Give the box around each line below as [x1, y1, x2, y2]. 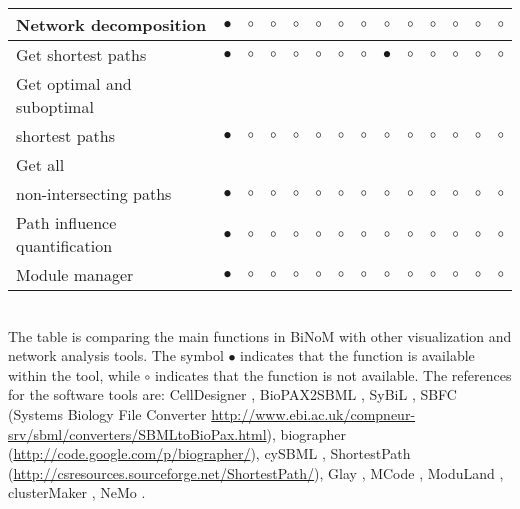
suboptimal [16, 95, 94, 118]
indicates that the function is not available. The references [154, 364, 512, 385]
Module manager [16, 263, 134, 286]
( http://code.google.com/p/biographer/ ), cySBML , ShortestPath [8, 443, 411, 464]
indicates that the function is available [240, 345, 475, 366]
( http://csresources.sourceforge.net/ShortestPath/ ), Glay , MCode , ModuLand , [8, 462, 504, 483]
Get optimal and [16, 72, 132, 95]
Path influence [16, 211, 117, 234]
